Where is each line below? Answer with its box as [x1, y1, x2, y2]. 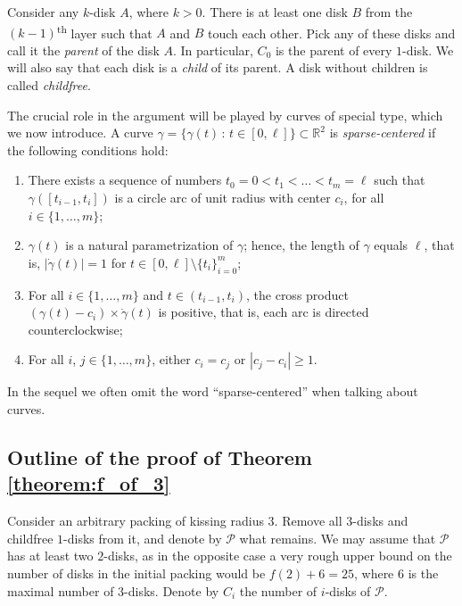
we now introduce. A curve [7, 123, 153, 142]
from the [365, 3, 413, 21]
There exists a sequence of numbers [28, 170, 222, 189]
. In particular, [173, 40, 253, 59]
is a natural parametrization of [65, 236, 234, 254]
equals [374, 236, 408, 254]
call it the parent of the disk [7, 40, 160, 59]
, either [152, 350, 191, 369]
